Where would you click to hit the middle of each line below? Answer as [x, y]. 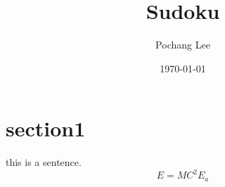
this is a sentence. [44, 162]
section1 [46, 128]
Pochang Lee [183, 45]
